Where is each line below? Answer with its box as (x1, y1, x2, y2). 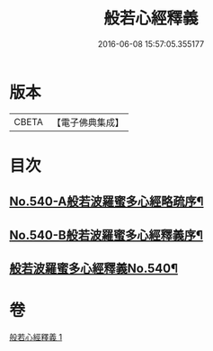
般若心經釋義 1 (9, 331, 63, 342)
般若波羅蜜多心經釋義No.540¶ (9, 261, 178, 276)
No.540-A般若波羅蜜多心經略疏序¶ (9, 194, 204, 210)
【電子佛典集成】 (51, 116, 124, 129)
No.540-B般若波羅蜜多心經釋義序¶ (9, 227, 204, 243)
